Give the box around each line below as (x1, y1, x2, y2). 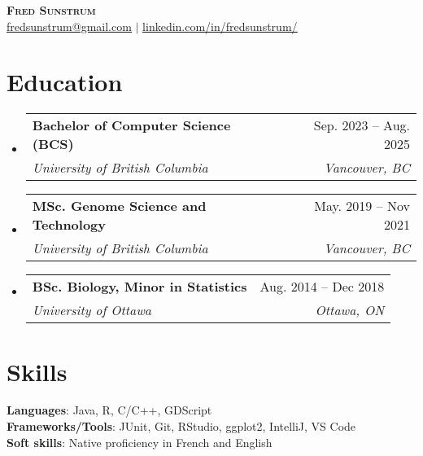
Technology (32, 215, 107, 235)
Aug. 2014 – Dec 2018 (259, 277, 385, 296)
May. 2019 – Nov (314, 196, 410, 216)
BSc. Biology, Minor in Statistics (32, 277, 247, 296)
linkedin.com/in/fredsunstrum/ (142, 17, 298, 34)
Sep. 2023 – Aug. (313, 116, 410, 135)
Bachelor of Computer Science (32, 116, 231, 135)
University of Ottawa (32, 300, 152, 320)
